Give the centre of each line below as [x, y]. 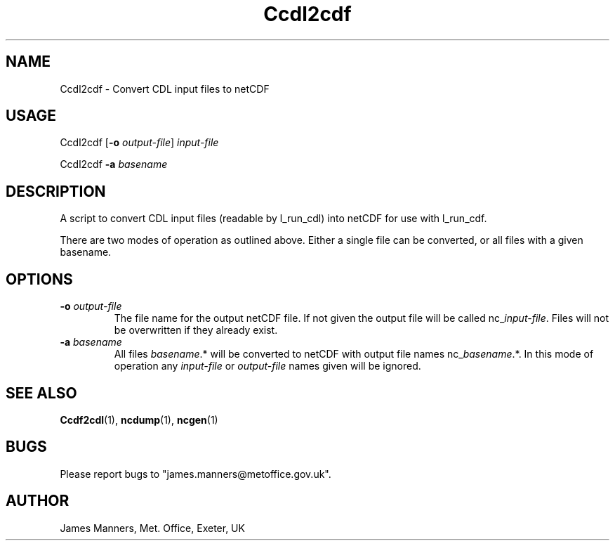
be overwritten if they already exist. [196, 330]
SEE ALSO [41, 393]
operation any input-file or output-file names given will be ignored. [267, 366]
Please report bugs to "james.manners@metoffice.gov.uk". [196, 474]
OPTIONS [39, 279]
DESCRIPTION [56, 191]
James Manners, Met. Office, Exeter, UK [152, 528]
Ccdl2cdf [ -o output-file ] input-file [139, 143]
